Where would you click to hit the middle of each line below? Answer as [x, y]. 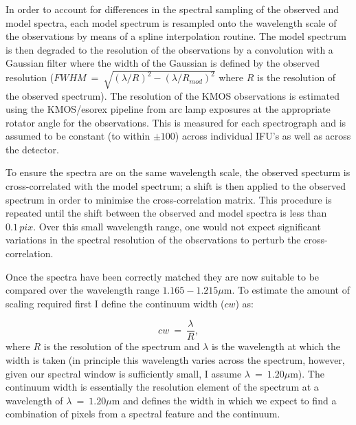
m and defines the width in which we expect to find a [224, 400]
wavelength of [34, 400]
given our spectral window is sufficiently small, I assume [124, 373]
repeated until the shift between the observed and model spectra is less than [166, 213]
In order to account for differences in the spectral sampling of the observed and [173, 9]
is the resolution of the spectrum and [122, 346]
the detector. [32, 149]
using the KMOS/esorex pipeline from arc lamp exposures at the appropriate [168, 109]
